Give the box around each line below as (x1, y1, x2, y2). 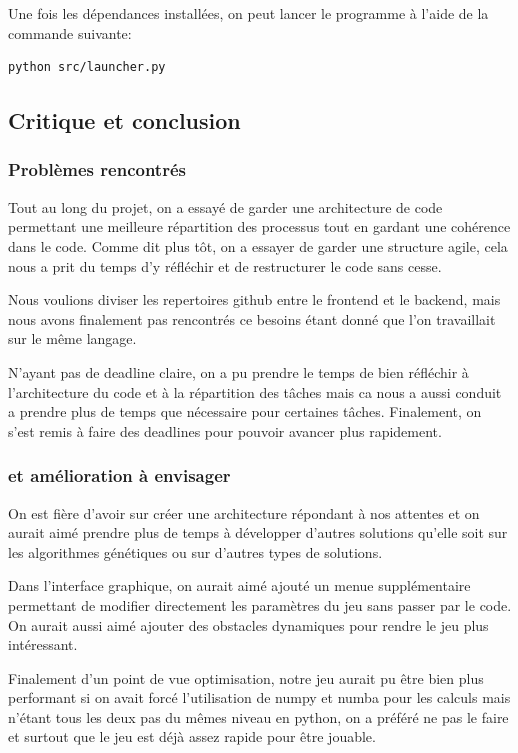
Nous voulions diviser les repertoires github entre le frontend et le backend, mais (8, 289, 501, 310)
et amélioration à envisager (8, 463, 231, 488)
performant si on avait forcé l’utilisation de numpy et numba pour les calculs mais (8, 687, 511, 708)
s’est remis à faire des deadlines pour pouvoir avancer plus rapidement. (8, 420, 442, 441)
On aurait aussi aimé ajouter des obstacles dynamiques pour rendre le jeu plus (8, 614, 489, 635)
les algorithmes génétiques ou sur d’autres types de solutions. (8, 541, 383, 562)
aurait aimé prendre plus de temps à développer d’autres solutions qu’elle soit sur (8, 522, 508, 543)
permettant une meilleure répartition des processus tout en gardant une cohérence (8, 216, 511, 237)
